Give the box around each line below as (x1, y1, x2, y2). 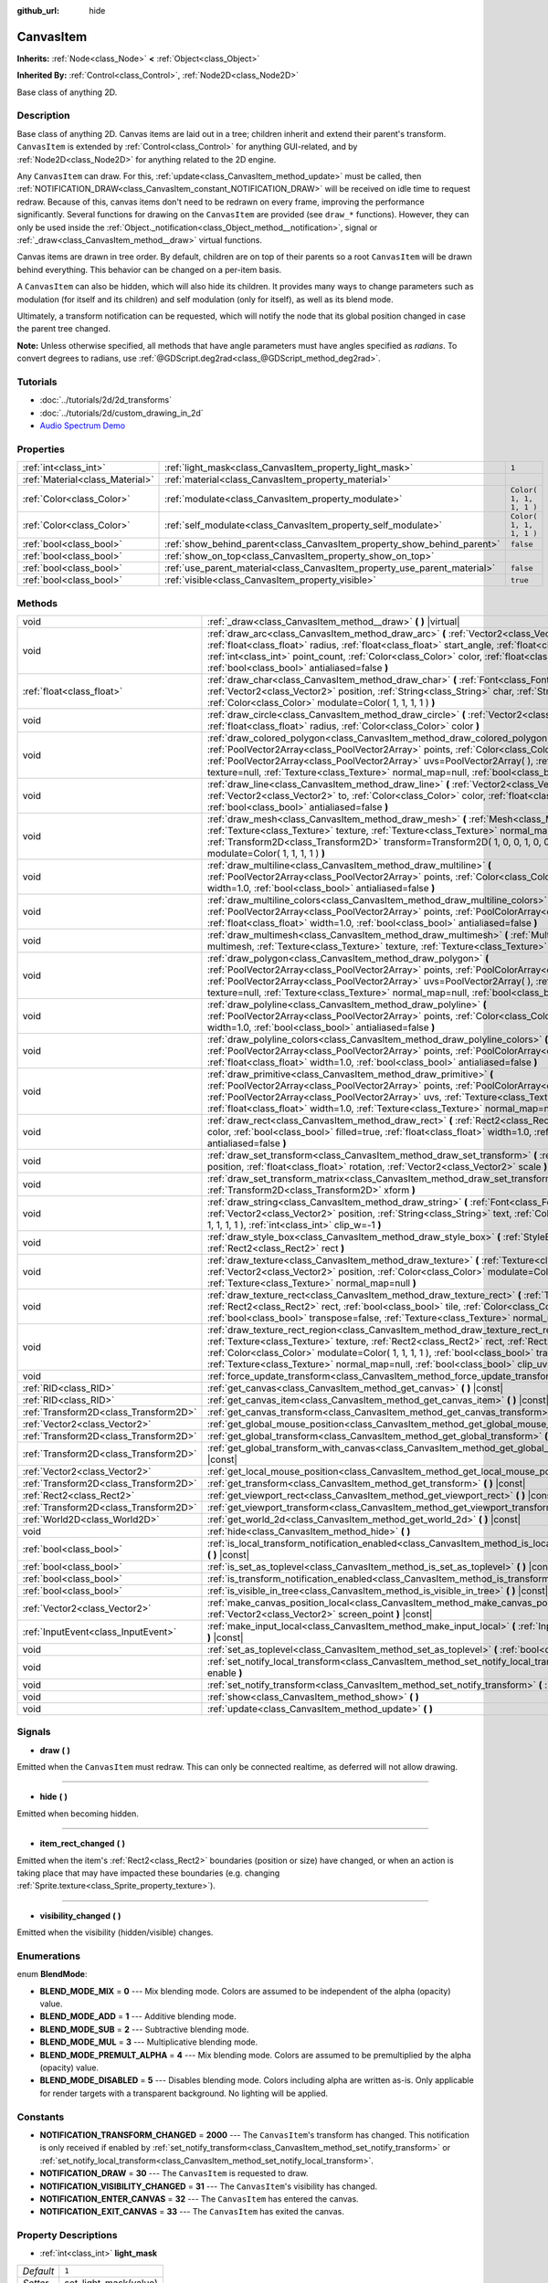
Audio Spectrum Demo (39, 420, 126, 431)
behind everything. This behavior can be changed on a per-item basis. (16, 264, 282, 275)
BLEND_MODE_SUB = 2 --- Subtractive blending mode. (39, 2024, 249, 2035)
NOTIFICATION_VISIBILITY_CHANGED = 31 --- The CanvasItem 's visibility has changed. (39, 2181, 378, 2192)
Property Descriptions (16, 2229, 118, 2242)
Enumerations (16, 1950, 81, 1962)
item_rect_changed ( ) (39, 1838, 126, 1849)
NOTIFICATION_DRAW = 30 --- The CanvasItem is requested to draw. (39, 2168, 309, 2179)
